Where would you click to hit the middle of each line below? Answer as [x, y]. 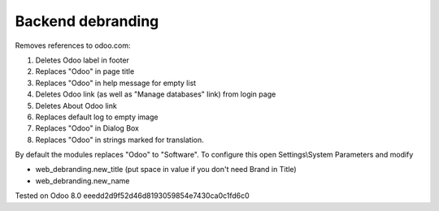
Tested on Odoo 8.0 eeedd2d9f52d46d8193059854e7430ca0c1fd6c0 [132, 196]
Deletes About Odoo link [76, 105]
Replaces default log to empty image [97, 117]
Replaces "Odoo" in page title [85, 71]
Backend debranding [87, 21]
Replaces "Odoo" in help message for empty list [116, 83]
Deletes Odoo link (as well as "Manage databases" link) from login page [156, 94]
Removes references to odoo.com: [73, 45]
